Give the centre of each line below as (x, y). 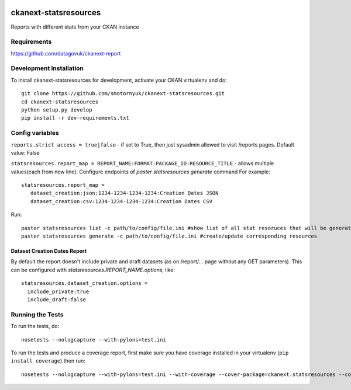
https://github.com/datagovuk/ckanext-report (66, 53)
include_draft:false (57, 300)
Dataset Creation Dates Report (49, 251)
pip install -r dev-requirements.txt (75, 118)
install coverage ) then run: (48, 361)
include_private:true (58, 291)
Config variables (35, 133)
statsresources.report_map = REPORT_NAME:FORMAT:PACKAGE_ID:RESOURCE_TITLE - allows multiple (142, 163)
